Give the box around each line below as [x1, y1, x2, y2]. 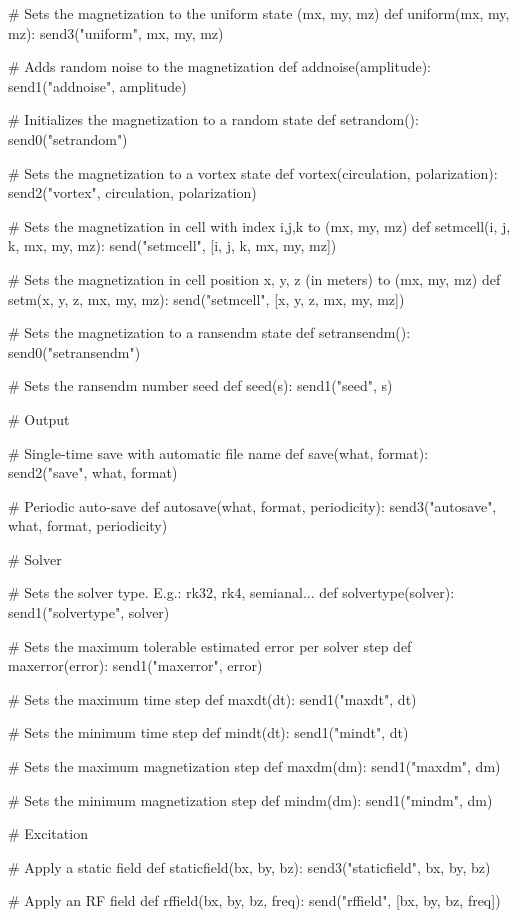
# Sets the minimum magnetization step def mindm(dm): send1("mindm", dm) [8, 789, 493, 810]
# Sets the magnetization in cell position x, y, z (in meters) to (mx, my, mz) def [8, 268, 501, 289]
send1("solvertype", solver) [8, 602, 170, 623]
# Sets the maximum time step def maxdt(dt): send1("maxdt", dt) [8, 688, 417, 709]
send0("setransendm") [8, 341, 141, 362]
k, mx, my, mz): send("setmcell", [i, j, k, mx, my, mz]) [8, 235, 337, 256]
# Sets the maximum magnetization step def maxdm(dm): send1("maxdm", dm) [8, 756, 501, 777]
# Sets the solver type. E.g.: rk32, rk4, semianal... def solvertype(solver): [8, 582, 455, 603]
